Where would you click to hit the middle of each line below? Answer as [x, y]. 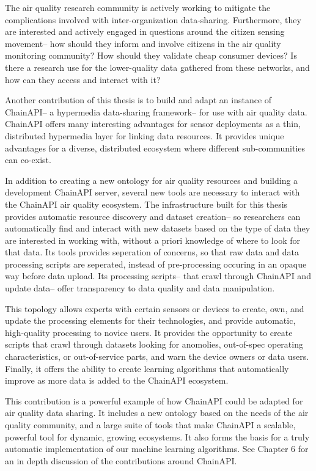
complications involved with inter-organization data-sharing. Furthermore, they [153, 19]
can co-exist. [28, 160]
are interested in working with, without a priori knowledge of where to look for [152, 240]
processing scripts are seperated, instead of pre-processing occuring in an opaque [156, 264]
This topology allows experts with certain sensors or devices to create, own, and [155, 308]
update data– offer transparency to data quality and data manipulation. [140, 288]
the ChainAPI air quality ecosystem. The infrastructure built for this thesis [146, 204]
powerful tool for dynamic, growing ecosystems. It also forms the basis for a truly [157, 436]
